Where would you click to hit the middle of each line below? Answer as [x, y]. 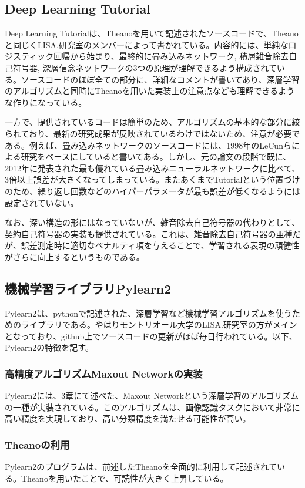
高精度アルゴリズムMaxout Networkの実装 [104, 373]
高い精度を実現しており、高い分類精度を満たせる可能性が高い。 [128, 418]
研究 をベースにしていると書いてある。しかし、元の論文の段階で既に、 [156, 157]
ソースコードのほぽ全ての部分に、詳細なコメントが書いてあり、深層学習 [160, 79]
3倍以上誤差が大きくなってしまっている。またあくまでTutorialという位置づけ [152, 179]
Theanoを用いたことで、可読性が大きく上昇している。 [125, 478]
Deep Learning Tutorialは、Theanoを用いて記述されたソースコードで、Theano [152, 33]
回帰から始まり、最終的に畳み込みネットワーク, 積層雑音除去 [171, 56]
